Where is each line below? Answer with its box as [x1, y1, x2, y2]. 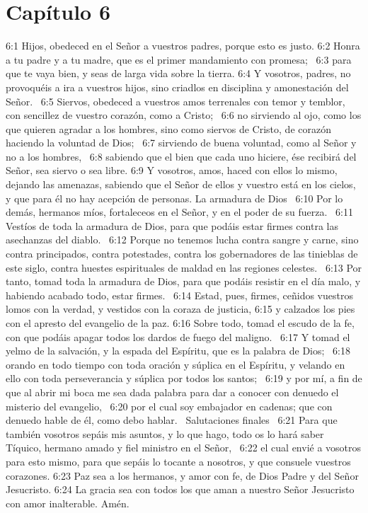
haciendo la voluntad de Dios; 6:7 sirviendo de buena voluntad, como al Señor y [6, 135, 357, 150]
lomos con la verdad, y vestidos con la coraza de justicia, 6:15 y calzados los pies [6, 301, 355, 316]
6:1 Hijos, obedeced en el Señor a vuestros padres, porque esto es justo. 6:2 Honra [6, 38, 360, 53]
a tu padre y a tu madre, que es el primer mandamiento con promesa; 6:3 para [6, 52, 352, 67]
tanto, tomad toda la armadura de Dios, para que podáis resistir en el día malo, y [6, 274, 361, 289]
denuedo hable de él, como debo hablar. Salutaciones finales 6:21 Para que [6, 413, 338, 427]
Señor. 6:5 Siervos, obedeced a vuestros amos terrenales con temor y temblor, [6, 93, 345, 108]
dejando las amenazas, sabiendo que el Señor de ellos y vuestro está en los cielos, [6, 177, 356, 192]
